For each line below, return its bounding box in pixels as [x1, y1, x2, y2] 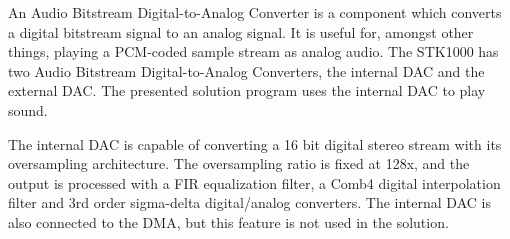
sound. [8, 99, 48, 120]
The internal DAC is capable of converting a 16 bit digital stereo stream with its [8, 133, 502, 154]
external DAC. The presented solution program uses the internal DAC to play [8, 80, 486, 101]
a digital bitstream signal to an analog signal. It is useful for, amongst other [8, 21, 474, 42]
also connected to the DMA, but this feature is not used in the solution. [8, 211, 449, 232]
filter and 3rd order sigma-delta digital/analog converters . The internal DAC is [8, 192, 491, 213]
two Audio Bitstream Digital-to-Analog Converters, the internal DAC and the [8, 60, 485, 81]
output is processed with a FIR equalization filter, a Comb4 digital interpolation [8, 172, 501, 193]
